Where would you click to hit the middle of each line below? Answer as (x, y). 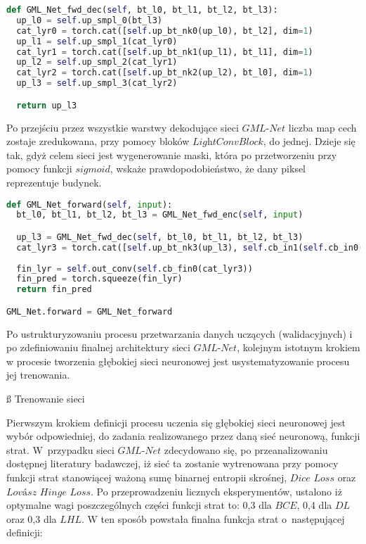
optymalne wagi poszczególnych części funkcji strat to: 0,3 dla (139, 505)
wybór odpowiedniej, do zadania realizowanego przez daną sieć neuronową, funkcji (183, 436)
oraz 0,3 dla (32, 518)
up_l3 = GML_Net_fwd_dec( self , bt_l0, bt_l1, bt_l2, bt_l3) (160, 237)
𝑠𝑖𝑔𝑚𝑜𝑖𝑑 (93, 170)
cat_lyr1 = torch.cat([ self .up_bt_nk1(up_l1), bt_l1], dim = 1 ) (165, 52)
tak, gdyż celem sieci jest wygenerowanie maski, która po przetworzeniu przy (172, 154)
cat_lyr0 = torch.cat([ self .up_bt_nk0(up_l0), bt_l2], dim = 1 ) (165, 31)
